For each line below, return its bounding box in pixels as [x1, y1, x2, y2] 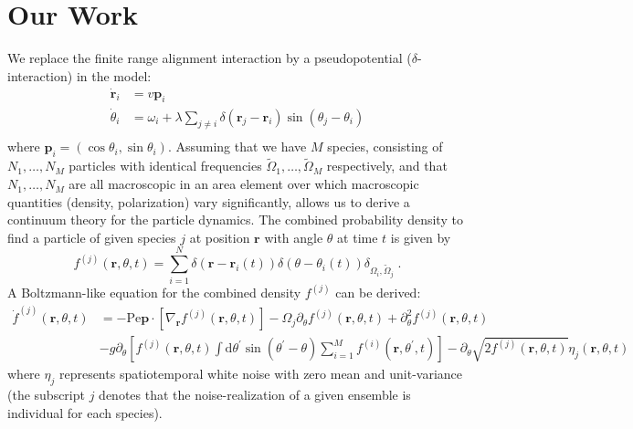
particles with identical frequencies [69, 156, 262, 175]
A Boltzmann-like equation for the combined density [7, 282, 301, 301]
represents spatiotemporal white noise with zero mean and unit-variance [58, 364, 463, 383]
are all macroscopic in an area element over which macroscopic [69, 174, 419, 194]
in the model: [76, 66, 152, 85]
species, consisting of [327, 137, 443, 156]
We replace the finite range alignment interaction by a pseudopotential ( [7, 48, 412, 68]
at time [337, 227, 378, 246]
